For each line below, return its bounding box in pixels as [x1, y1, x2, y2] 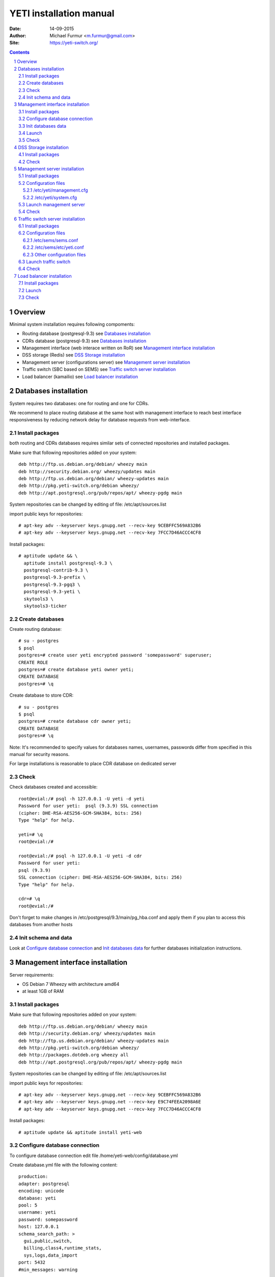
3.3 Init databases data [18, 123, 66, 129]
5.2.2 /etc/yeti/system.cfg [23, 194, 77, 200]
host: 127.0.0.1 [18, 1224, 59, 1229]
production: [18, 1174, 48, 1179]
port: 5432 [18, 1260, 46, 1265]
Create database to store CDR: [9, 692, 74, 698]
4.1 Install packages [18, 151, 60, 158]
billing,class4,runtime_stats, [23, 1245, 102, 1251]
